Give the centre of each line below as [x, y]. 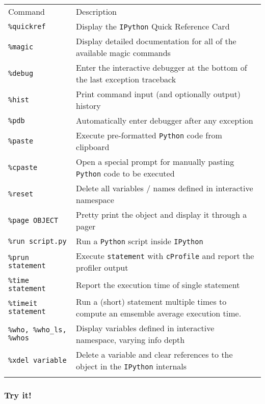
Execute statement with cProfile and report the [165, 256]
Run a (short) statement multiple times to [151, 301]
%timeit [23, 303]
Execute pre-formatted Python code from [149, 135]
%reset [21, 194]
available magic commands [123, 53]
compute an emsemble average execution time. [159, 313]
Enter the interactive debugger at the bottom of [162, 67]
